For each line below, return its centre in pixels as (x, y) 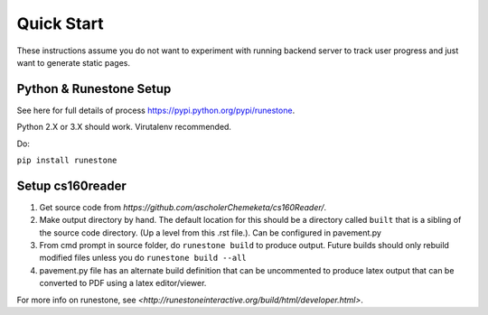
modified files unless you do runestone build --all (143, 258)
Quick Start (60, 23)
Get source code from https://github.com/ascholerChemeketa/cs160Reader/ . (183, 207)
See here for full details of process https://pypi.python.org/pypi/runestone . (156, 110)
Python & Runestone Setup (94, 89)
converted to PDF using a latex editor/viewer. (123, 283)
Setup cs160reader (71, 185)
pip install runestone (67, 161)
